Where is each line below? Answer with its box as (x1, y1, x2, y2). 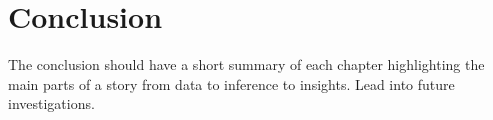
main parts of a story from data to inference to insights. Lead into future (8, 73, 455, 94)
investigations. (8, 93, 95, 114)
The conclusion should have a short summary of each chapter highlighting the (8, 54, 485, 75)
